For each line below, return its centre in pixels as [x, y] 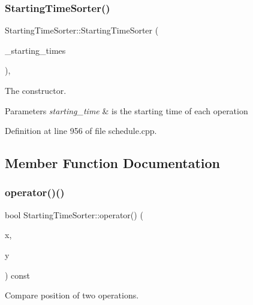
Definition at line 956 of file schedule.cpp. [81, 131]
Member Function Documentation [113, 163]
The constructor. [36, 90]
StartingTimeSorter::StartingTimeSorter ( [82, 30]
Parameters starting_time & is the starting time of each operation [126, 110]
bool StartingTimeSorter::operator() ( [74, 214]
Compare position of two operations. [72, 295]
